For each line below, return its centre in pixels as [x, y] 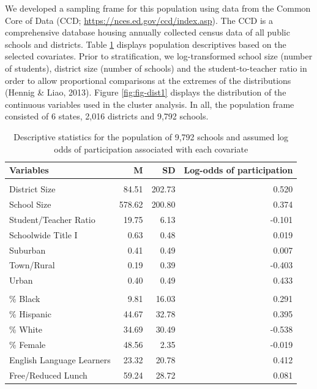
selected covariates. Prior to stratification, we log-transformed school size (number [159, 56]
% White [26, 329]
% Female [28, 344]
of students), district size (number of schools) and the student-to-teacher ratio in [156, 68]
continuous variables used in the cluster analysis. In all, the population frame [150, 104]
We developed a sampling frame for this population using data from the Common [158, 8]
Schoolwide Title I [43, 234]
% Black [25, 299]
